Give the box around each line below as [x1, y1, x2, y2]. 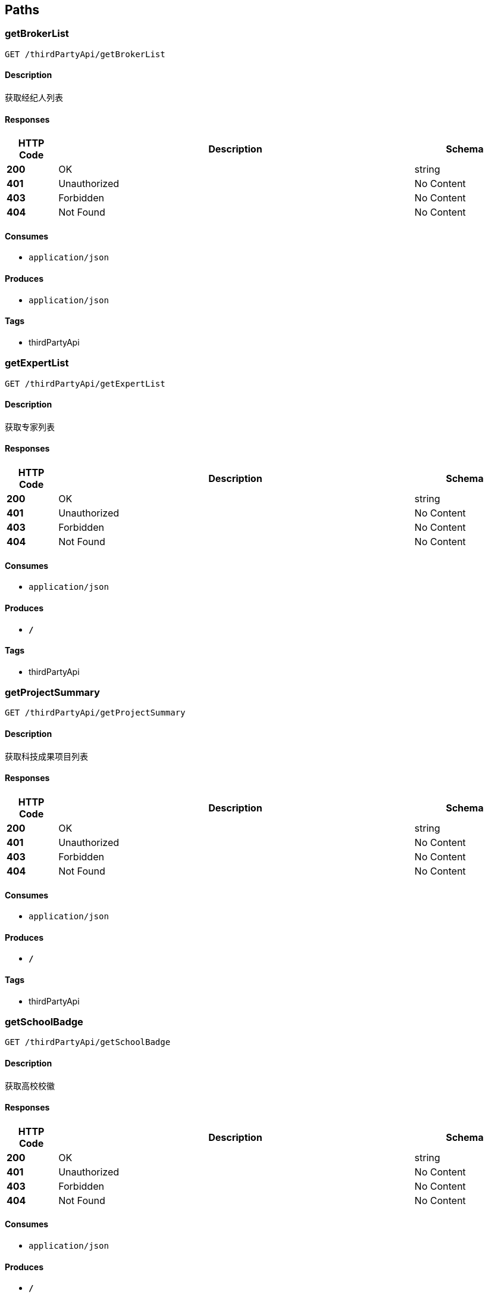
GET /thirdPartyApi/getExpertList [5, 378, 165, 388]
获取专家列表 [5, 421, 55, 432]
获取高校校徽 [5, 1080, 55, 1091]
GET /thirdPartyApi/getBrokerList [5, 49, 165, 59]
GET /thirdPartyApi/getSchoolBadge [5, 1037, 171, 1047]
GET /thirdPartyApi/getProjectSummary [5, 708, 186, 718]
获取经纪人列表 [5, 92, 63, 103]
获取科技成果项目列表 [5, 751, 88, 761]
